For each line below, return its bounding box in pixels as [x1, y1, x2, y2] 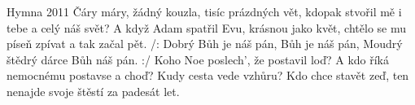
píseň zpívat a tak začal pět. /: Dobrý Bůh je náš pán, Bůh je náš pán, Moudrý [7, 35, 403, 52]
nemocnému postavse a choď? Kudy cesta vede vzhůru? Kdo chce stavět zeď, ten [7, 67, 409, 84]
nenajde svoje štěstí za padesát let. [7, 82, 180, 99]
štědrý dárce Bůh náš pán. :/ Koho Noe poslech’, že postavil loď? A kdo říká [7, 50, 390, 68]
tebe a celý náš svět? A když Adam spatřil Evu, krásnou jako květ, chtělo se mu [7, 19, 406, 36]
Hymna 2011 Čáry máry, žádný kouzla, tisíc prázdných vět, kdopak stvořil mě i [7, 3, 402, 20]
